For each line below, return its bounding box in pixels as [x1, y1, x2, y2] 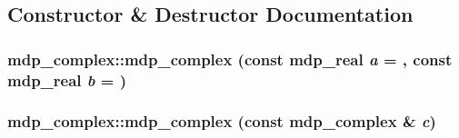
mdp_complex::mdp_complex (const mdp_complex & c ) [7, 110, 436, 133]
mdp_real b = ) [7, 68, 127, 91]
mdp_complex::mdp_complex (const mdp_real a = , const [7, 47, 453, 70]
